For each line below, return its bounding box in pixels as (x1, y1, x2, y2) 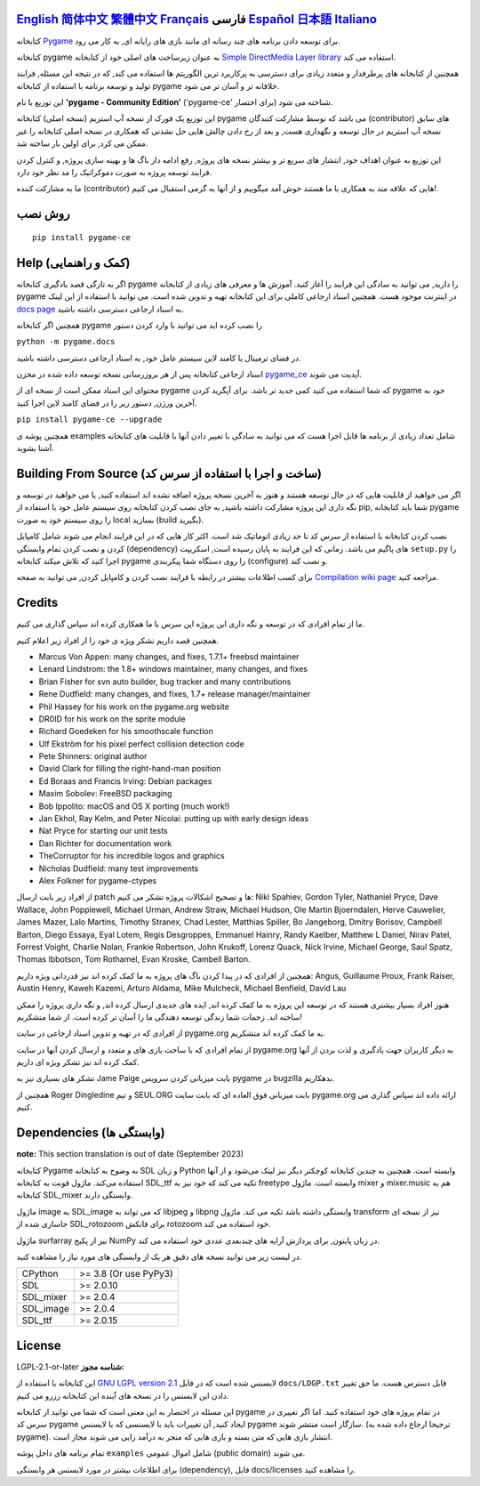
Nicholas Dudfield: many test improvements (38, 863, 199, 874)
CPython (21, 1268, 59, 1280)
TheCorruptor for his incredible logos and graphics (38, 851, 226, 861)
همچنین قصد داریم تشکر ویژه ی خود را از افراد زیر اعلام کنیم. (16, 634, 220, 645)
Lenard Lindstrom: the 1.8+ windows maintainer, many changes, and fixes (38, 664, 308, 674)
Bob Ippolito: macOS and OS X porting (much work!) (38, 801, 230, 812)
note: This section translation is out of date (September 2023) (16, 1149, 244, 1159)
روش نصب (16, 206, 70, 222)
